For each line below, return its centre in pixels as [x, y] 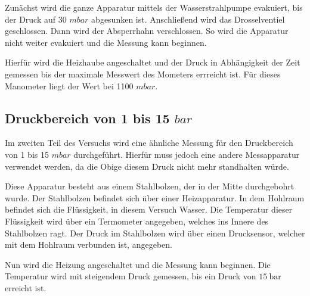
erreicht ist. [26, 287]
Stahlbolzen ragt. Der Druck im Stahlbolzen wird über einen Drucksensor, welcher [155, 233]
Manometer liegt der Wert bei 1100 [69, 85]
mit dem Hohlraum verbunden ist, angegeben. [89, 244]
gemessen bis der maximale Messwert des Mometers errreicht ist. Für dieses [143, 74]
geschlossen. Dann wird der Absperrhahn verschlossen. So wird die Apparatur [147, 31]
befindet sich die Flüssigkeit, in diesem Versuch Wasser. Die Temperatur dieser [149, 209]
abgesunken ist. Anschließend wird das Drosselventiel [188, 19]
